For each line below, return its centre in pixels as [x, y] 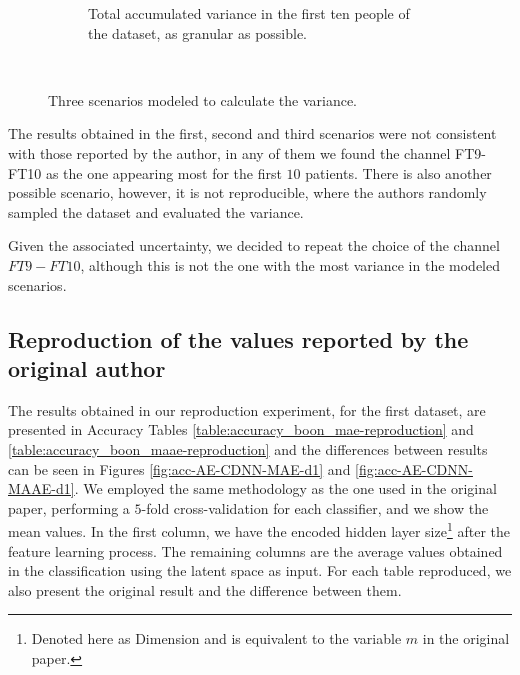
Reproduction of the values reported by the [238, 338]
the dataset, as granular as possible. [198, 32]
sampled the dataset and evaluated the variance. [156, 211]
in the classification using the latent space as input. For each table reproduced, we [260, 570]
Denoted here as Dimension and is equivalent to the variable [216, 638]
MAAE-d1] [41, 488]
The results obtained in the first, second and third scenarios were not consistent [252, 133]
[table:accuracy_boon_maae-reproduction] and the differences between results [248, 448]
